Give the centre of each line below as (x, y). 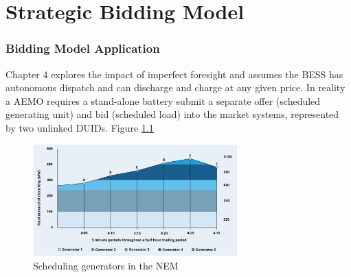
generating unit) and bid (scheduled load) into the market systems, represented (172, 114)
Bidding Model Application (83, 48)
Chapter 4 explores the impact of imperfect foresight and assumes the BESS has (174, 74)
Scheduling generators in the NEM (106, 265)
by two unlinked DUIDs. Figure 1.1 (80, 127)
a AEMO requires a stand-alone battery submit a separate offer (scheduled (163, 100)
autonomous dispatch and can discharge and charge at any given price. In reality (175, 87)
